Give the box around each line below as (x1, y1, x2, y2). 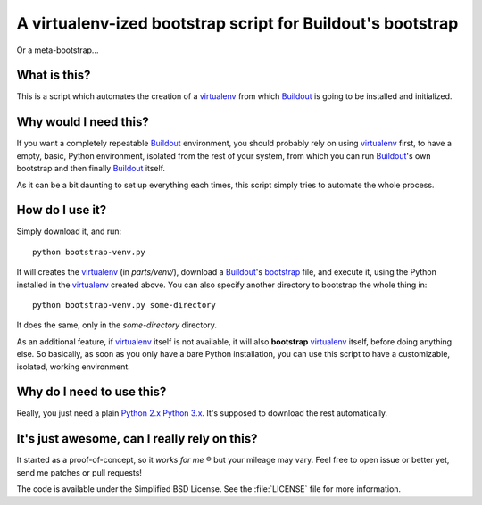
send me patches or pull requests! (16, 467, 143, 477)
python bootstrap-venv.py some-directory (32, 300, 216, 310)
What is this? (16, 68, 91, 83)
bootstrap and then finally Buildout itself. (16, 163, 165, 174)
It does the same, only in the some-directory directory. (16, 319, 218, 330)
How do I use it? (16, 203, 107, 218)
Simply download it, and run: (16, 226, 122, 236)
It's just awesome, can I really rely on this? (16, 431, 258, 446)
